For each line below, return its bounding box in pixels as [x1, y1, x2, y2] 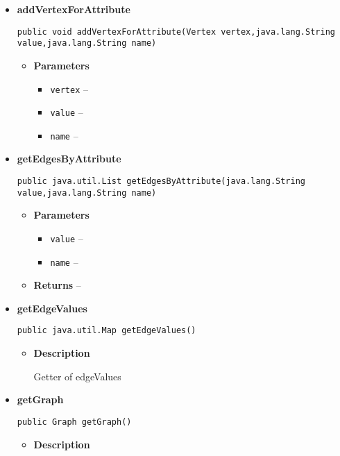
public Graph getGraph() [17, 416, 132, 427]
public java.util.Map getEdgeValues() [17, 326, 196, 336]
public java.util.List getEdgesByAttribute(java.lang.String [17, 176, 306, 187]
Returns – [33, 278, 81, 292]
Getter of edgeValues [33, 369, 121, 383]
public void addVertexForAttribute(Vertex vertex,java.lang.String [17, 26, 335, 37]
